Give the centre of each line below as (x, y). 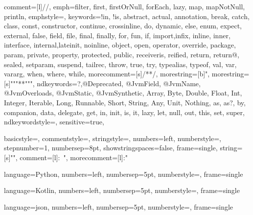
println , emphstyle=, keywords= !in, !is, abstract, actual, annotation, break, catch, (127, 16)
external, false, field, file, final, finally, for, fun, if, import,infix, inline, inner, (117, 35)
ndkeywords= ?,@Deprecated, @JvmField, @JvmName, (119, 83)
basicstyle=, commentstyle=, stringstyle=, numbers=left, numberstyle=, (113, 138)
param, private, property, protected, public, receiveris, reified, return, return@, (122, 54)
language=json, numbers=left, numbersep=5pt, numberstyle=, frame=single (119, 206)
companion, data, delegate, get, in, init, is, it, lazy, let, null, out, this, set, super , (124, 112)
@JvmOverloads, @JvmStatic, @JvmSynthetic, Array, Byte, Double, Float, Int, (123, 93)
